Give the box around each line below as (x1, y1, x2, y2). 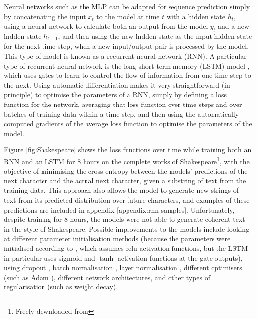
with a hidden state (166, 11, 225, 21)
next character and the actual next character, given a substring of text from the (4, 175, 246, 185)
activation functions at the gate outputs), (117, 252, 243, 263)
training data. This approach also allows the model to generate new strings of (4, 185, 239, 195)
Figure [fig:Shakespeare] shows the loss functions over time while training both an (4, 144, 252, 155)
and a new (217, 21, 249, 31)
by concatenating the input (4, 11, 86, 21)
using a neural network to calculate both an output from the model (4, 21, 208, 31)
